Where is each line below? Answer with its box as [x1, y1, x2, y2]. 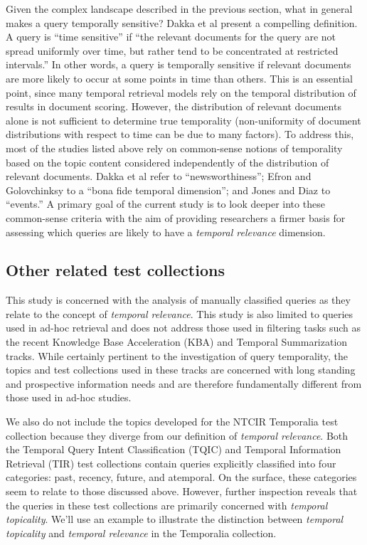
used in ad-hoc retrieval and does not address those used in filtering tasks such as [6, 320, 361, 335]
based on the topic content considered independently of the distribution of [6, 154, 329, 169]
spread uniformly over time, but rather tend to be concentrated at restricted [6, 43, 339, 58]
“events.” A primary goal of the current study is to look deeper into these [6, 196, 325, 211]
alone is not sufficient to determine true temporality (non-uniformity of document [6, 112, 361, 127]
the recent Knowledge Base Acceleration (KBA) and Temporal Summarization [6, 334, 348, 349]
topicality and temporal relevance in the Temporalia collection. [6, 525, 277, 540]
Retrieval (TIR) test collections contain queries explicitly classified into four [6, 455, 336, 470]
